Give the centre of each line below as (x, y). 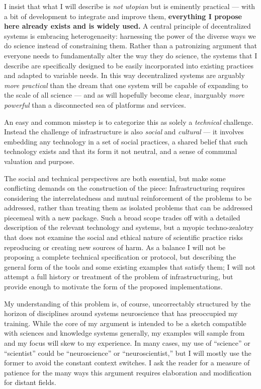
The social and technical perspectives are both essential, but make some (115, 178)
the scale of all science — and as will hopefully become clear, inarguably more (124, 95)
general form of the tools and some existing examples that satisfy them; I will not (130, 266)
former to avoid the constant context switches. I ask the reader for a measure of (127, 363)
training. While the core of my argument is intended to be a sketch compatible (125, 323)
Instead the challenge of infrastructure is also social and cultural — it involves (124, 132)
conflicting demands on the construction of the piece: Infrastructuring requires (124, 188)
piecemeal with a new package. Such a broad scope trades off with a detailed (122, 217)
